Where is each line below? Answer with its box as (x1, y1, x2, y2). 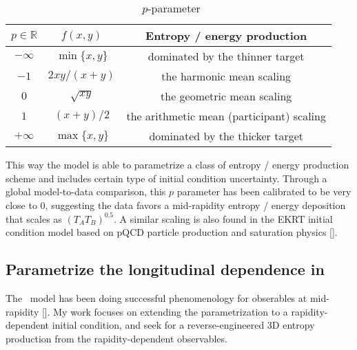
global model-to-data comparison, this (6, 184, 166, 199)
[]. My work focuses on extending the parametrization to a (41, 304, 288, 318)
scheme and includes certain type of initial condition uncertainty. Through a (6, 171, 327, 185)
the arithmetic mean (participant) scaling (126, 108, 326, 124)
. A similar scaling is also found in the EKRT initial (114, 211, 333, 226)
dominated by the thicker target (149, 128, 304, 144)
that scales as (6, 211, 62, 226)
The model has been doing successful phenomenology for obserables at (6, 291, 307, 305)
